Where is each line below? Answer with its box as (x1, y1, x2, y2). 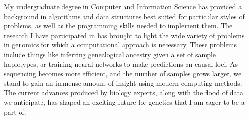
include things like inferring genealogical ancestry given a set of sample (4, 49, 216, 59)
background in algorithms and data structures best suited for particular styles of (4, 11, 245, 21)
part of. (4, 106, 26, 117)
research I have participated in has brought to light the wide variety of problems (4, 30, 245, 40)
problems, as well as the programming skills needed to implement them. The (4, 20, 233, 31)
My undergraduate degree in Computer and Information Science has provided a (4, 1, 242, 11)
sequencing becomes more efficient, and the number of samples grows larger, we (4, 68, 242, 79)
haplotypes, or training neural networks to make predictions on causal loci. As (4, 59, 238, 69)
